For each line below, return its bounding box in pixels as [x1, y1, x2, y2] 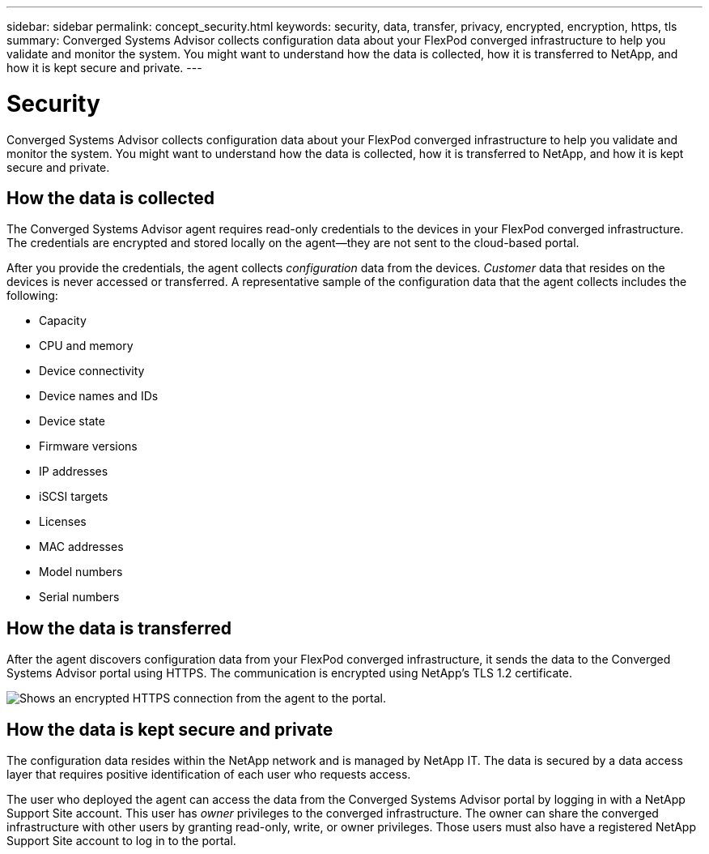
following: [6, 288, 58, 303]
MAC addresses [39, 540, 124, 554]
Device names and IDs [39, 389, 159, 404]
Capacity [39, 314, 87, 328]
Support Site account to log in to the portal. [6, 834, 236, 848]
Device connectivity [39, 364, 145, 378]
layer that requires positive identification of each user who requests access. [6, 767, 411, 782]
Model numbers [39, 565, 123, 579]
